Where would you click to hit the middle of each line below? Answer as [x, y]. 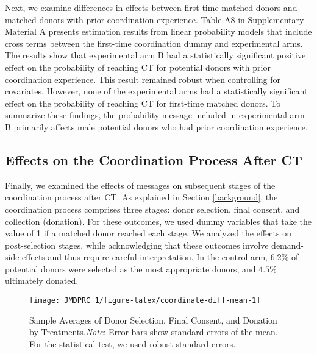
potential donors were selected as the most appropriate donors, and [130, 268]
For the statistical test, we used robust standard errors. [133, 343]
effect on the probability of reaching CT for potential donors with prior [138, 67]
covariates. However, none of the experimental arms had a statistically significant [156, 91]
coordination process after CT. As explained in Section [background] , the [141, 197]
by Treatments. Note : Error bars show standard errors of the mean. [154, 332]
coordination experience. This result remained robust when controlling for [143, 79]
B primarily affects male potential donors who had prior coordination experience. [156, 126]
